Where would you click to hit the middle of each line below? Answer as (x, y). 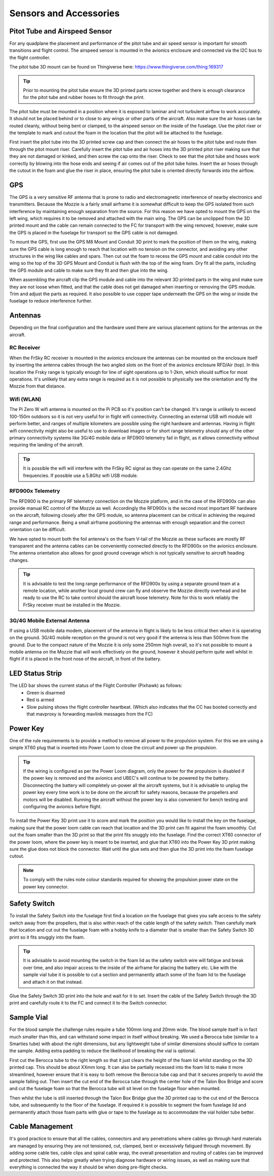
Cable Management (41, 1127)
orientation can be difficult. (38, 530)
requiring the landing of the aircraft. (46, 445)
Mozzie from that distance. (38, 386)
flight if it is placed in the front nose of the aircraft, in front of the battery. (85, 659)
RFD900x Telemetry (35, 491)
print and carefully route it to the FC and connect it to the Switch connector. (88, 1003)
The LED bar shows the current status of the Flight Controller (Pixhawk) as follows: (96, 685)
